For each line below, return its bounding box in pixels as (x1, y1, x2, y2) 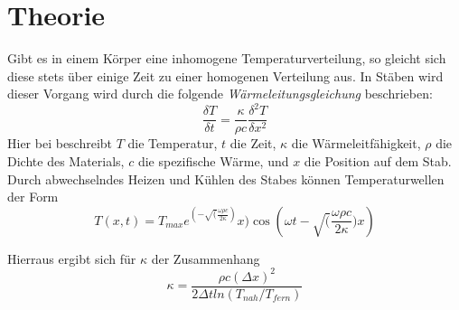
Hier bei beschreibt (7, 134, 113, 153)
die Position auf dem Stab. (304, 152, 452, 171)
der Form (7, 187, 59, 206)
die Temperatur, (127, 134, 218, 153)
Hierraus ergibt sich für (7, 249, 136, 268)
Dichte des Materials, (7, 152, 125, 171)
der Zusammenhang (151, 249, 260, 268)
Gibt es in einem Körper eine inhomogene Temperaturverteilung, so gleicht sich (7, 49, 446, 68)
